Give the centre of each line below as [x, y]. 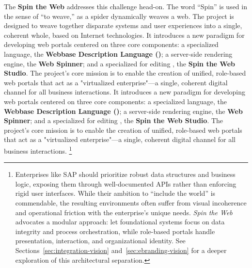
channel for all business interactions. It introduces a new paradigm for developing [125, 92]
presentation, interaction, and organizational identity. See [100, 241]
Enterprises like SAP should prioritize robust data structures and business [125, 174]
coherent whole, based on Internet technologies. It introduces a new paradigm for [124, 35]
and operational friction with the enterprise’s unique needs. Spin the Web [124, 212]
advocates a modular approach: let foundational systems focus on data [120, 222]
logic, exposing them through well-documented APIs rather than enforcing [126, 183]
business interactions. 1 [38, 150]
